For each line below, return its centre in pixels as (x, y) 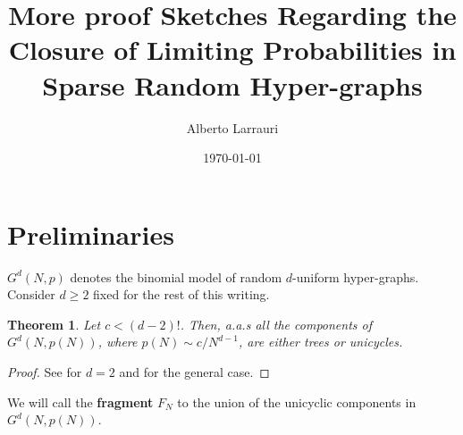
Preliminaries (91, 234)
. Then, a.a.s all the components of (276, 324)
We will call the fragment (80, 402)
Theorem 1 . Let (54, 324)
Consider (31, 294)
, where (118, 342)
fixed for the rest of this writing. (181, 294)
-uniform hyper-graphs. (356, 276)
